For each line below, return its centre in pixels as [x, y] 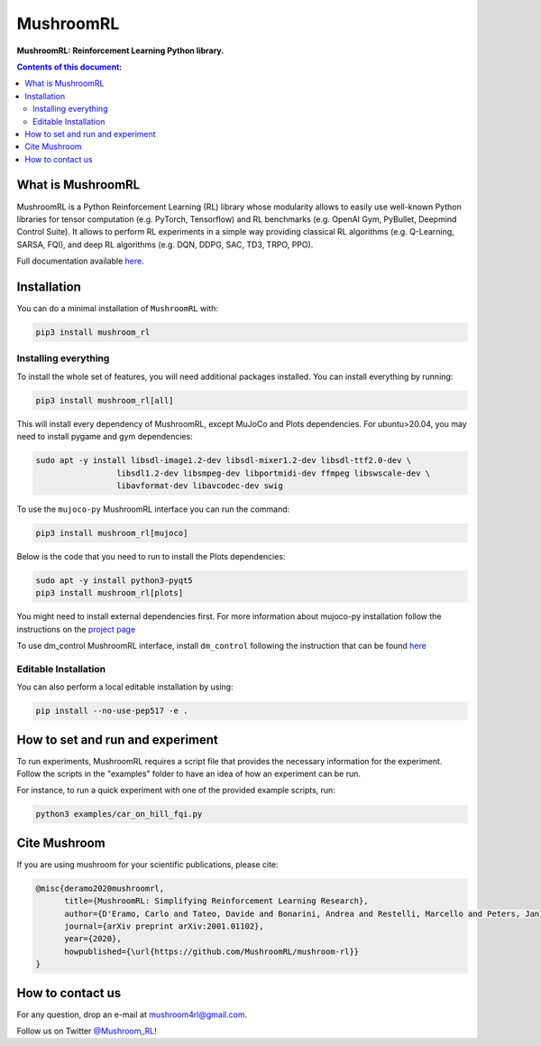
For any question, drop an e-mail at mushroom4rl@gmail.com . [132, 1014]
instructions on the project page [76, 629]
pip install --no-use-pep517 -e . [112, 711]
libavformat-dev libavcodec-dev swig [199, 486]
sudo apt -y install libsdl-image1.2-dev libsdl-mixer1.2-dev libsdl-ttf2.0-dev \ [224, 461]
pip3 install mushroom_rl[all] [105, 400]
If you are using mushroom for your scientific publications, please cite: [147, 864]
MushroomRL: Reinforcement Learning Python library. [120, 51]
